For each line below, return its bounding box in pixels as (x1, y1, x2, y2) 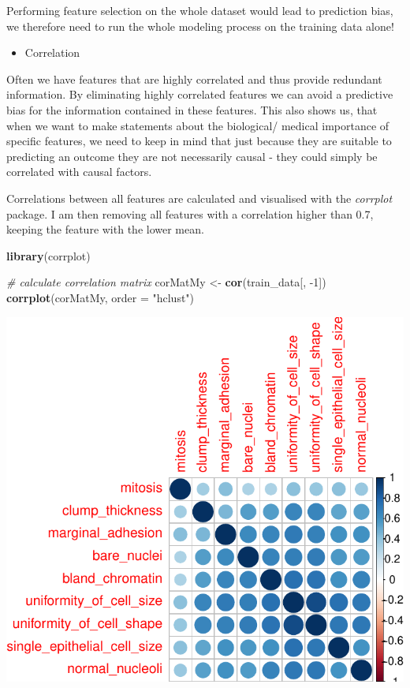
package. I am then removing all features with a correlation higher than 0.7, (6, 205, 374, 222)
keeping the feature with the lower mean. (6, 221, 204, 237)
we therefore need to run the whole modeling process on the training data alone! (6, 17, 394, 34)
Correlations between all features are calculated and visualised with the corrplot (6, 189, 393, 206)
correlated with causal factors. (6, 163, 152, 180)
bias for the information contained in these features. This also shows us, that (6, 101, 378, 118)
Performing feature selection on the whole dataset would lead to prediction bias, (6, 2, 393, 18)
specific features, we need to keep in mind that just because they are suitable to (6, 133, 392, 149)
